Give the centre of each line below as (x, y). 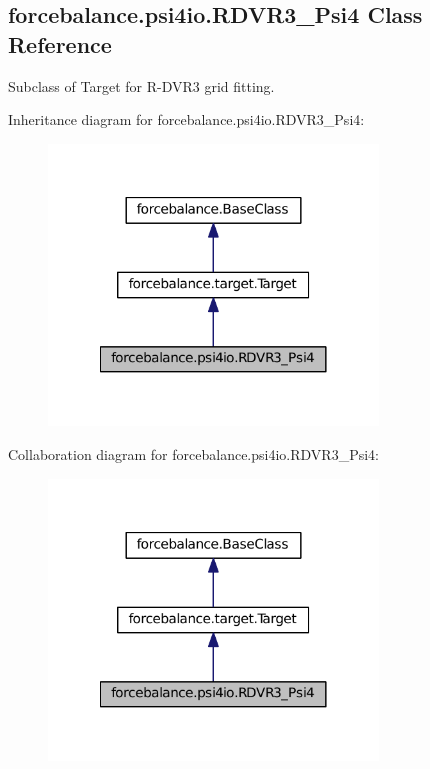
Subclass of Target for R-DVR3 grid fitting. (141, 85)
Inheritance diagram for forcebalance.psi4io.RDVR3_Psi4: (186, 119)
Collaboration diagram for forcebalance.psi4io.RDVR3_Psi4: (193, 454)
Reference (60, 43)
